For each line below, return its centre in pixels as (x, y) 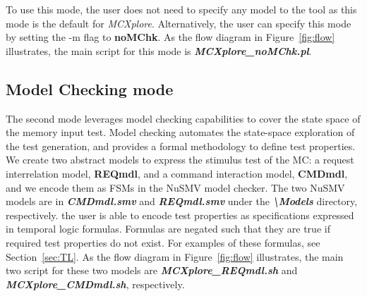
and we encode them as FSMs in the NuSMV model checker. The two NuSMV (175, 187)
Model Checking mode (90, 88)
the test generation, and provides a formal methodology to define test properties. (181, 146)
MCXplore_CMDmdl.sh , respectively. (95, 284)
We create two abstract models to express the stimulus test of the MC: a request (180, 160)
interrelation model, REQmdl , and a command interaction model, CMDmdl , (177, 173)
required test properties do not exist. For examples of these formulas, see (163, 242)
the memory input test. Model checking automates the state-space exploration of (180, 132)
